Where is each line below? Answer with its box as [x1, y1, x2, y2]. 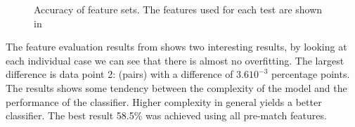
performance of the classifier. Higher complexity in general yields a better [6, 94, 322, 109]
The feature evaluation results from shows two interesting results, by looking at [6, 39, 347, 54]
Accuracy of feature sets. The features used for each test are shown [34, 2, 323, 16]
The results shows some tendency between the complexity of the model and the [6, 80, 347, 95]
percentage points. [271, 67, 350, 81]
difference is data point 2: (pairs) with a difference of [6, 67, 233, 81]
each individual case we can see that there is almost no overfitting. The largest [6, 53, 344, 67]
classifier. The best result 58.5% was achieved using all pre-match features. [6, 108, 327, 123]
